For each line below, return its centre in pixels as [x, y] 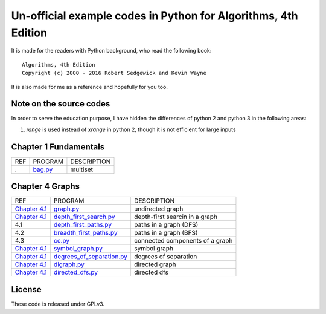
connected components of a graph [183, 241]
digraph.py [69, 264]
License [26, 289]
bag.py [43, 169]
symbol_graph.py [78, 249]
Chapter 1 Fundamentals [58, 147]
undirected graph [158, 209]
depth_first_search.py [84, 217]
